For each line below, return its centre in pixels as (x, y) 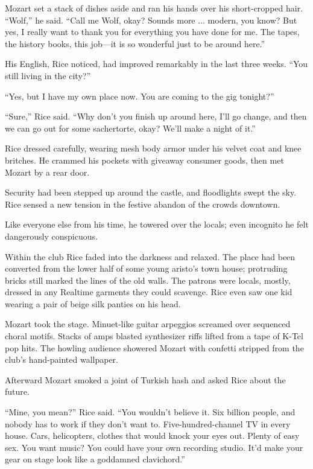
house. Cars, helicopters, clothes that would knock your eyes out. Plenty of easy (152, 436)
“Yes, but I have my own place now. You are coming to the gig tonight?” (140, 96)
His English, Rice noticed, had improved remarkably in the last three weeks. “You (156, 64)
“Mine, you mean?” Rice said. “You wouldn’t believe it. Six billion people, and (150, 412)
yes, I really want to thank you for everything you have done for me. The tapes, (152, 32)
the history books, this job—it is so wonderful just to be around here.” (135, 43)
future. (17, 391)
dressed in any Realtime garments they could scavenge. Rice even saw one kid (149, 292)
